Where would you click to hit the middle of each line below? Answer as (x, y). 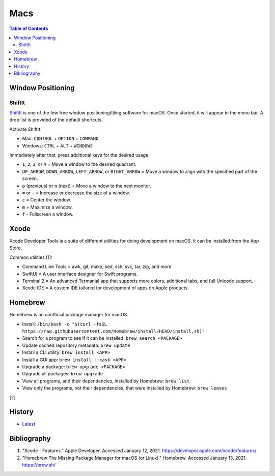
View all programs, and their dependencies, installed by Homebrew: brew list (106, 381)
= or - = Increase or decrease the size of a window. (76, 193)
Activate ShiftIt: (25, 129)
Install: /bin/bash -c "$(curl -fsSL (64, 324)
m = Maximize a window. (48, 207)
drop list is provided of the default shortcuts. (56, 120)
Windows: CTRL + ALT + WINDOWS (58, 145)
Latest (29, 424)
